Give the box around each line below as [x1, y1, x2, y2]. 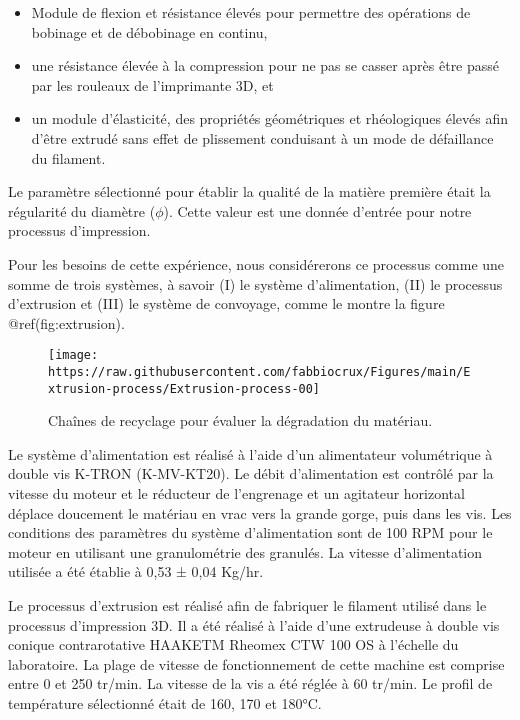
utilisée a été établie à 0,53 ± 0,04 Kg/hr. [8, 561, 264, 582]
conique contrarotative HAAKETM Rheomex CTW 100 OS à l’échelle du [8, 634, 459, 655]
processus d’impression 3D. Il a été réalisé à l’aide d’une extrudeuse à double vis [8, 614, 500, 635]
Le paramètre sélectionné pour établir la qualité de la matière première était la [8, 181, 491, 202]
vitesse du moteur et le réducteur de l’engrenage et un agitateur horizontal [8, 483, 465, 504]
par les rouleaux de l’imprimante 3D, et [31, 74, 274, 95]
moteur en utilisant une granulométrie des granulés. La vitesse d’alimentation [8, 541, 483, 562]
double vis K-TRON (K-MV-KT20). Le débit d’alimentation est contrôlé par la [8, 463, 494, 484]
